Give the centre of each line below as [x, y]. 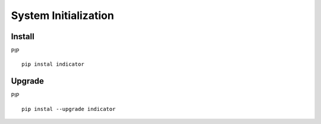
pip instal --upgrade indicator [69, 109]
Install [23, 36]
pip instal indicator [53, 64]
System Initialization [62, 15]
